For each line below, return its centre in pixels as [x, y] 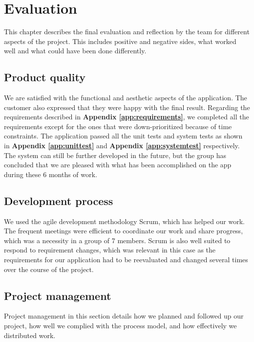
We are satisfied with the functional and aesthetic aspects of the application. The [126, 98]
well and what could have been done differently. [75, 51]
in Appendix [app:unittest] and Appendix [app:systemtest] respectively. [122, 146]
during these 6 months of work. [51, 174]
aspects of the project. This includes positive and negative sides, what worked [120, 41]
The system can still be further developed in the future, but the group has [115, 155]
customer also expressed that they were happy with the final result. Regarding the [127, 107]
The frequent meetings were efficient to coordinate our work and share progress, [124, 231]
